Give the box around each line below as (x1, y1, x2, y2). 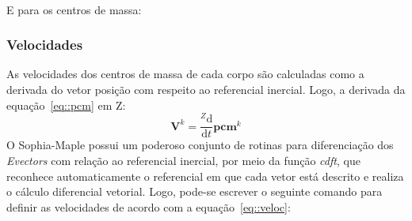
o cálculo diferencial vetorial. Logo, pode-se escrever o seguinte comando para (6, 183, 383, 200)
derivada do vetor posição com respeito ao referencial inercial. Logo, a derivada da (6, 81, 406, 97)
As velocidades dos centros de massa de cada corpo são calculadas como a (6, 66, 364, 82)
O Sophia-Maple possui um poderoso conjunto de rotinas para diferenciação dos (6, 137, 394, 153)
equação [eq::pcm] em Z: (6, 96, 126, 113)
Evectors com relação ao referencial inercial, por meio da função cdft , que (6, 152, 360, 168)
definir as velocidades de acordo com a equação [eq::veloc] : (6, 198, 291, 215)
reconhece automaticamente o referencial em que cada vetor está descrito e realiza (6, 167, 404, 184)
